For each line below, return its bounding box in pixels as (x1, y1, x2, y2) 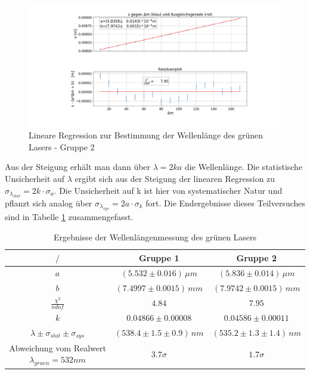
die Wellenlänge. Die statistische (184, 160, 303, 173)
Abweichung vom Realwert (9, 341, 106, 354)
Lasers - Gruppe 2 (29, 140, 95, 153)
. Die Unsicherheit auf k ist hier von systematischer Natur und (54, 184, 283, 196)
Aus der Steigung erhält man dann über (5, 160, 151, 173)
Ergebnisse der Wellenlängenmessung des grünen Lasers (53, 230, 257, 243)
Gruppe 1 (139, 251, 179, 264)
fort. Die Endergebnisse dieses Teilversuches (145, 196, 306, 209)
